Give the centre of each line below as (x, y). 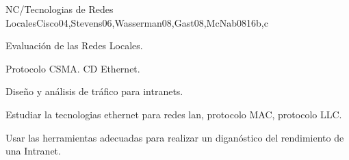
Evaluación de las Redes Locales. (74, 45)
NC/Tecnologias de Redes (60, 9)
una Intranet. (33, 151)
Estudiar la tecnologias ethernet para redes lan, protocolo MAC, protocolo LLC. (174, 114)
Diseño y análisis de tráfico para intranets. (94, 91)
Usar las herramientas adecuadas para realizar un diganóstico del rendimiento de (175, 137)
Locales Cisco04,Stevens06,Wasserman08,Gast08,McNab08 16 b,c (137, 22)
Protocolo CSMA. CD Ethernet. (73, 68)
